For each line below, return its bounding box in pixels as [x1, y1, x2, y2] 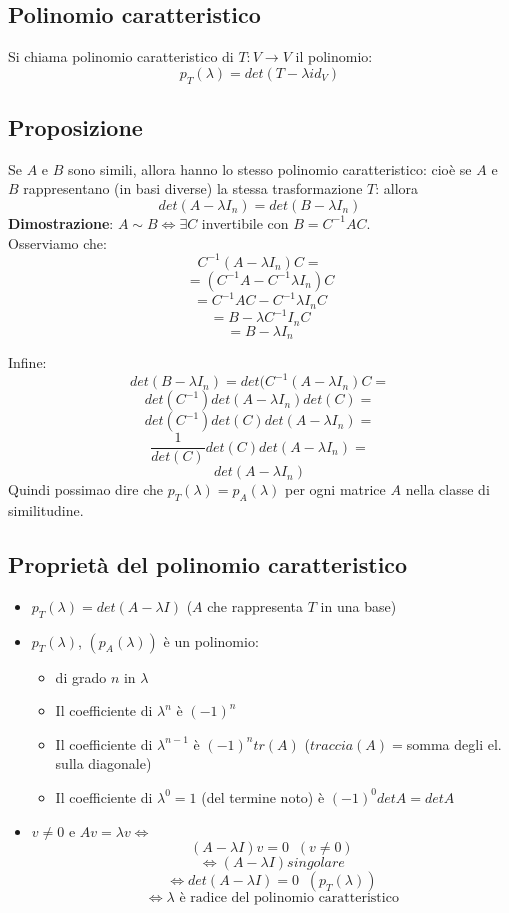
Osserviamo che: [8, 232, 107, 253]
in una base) [320, 595, 397, 616]
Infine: [8, 352, 47, 373]
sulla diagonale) [55, 753, 152, 774]
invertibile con [201, 212, 289, 233]
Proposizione [8, 111, 143, 142]
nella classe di [405, 479, 490, 500]
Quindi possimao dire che [8, 479, 163, 500]
